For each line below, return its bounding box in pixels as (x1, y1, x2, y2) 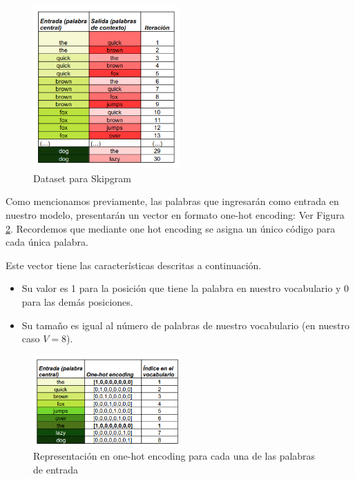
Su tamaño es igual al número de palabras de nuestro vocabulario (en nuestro (21, 317, 349, 332)
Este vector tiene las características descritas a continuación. (6, 257, 262, 272)
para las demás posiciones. (21, 295, 133, 309)
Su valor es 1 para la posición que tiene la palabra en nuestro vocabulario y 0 (21, 281, 349, 295)
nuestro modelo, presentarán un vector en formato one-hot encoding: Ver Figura (6, 208, 345, 222)
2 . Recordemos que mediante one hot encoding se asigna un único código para (6, 221, 336, 235)
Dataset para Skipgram (33, 170, 131, 185)
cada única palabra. (6, 235, 88, 249)
